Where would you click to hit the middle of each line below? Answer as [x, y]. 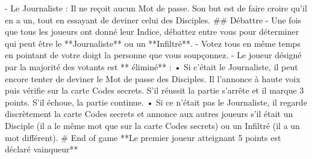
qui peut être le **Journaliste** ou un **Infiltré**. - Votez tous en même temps [153, 43]
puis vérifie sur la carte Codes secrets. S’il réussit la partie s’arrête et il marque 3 [154, 90]
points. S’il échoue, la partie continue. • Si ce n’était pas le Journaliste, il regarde [156, 102]
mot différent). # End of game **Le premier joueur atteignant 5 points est [143, 137]
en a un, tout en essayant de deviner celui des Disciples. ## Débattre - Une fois [153, 19]
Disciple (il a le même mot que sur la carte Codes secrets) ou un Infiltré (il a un [152, 125]
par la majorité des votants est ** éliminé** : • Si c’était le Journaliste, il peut [151, 66]
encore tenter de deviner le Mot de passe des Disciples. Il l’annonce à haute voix [153, 78]
